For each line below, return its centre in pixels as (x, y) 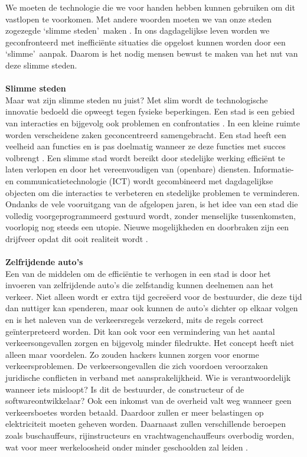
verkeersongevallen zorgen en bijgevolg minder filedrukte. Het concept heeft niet (150, 343)
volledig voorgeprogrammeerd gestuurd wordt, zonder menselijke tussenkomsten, (151, 215)
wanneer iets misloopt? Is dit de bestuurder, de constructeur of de (125, 389)
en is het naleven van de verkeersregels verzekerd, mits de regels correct (135, 320)
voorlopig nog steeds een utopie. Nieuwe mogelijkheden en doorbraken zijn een (147, 227)
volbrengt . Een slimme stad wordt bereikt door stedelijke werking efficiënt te (145, 157)
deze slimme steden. (41, 65)
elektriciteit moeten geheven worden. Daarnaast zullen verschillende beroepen (146, 424)
